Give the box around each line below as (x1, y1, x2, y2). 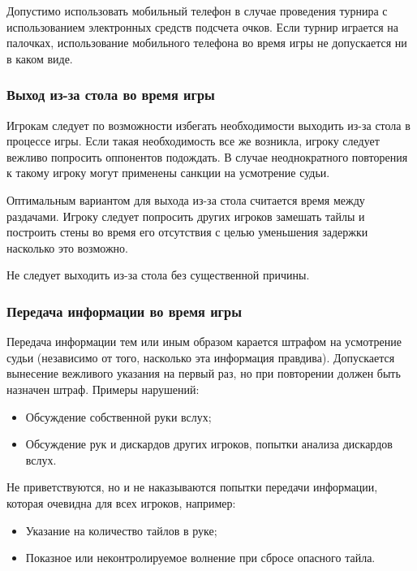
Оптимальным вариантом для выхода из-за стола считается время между (6, 191, 365, 208)
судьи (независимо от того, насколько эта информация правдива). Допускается (6, 348, 395, 366)
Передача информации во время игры (6, 301, 242, 321)
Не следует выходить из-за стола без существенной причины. (6, 266, 310, 283)
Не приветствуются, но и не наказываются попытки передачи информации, (6, 478, 378, 495)
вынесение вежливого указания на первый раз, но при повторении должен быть (6, 365, 401, 382)
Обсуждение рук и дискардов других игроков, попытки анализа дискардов (25, 435, 393, 452)
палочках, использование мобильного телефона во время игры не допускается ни (6, 34, 407, 51)
